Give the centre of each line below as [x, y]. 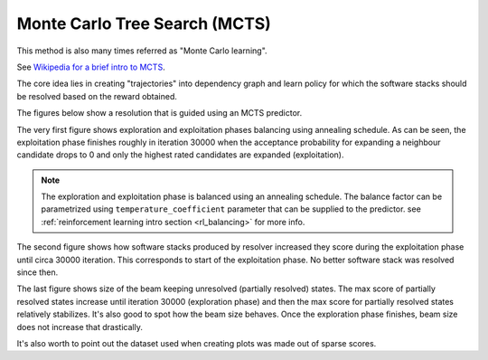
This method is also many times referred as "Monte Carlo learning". [142, 51]
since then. [38, 272]
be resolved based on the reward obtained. [97, 96]
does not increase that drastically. [80, 327]
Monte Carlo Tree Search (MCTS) [144, 24]
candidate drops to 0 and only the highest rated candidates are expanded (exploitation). [180, 155]
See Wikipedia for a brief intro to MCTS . [91, 67]
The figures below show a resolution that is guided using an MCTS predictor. [160, 113]
